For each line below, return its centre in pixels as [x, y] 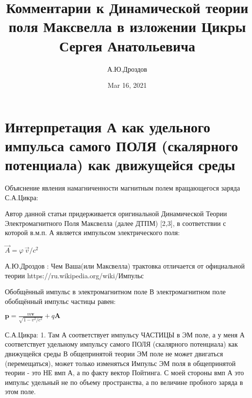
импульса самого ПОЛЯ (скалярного [122, 145]
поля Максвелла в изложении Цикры [127, 26]
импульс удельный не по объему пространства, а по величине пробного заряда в [124, 382]
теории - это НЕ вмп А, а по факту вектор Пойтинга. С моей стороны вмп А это [125, 373]
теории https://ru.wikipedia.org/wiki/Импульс [75, 275]
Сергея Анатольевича [127, 45]
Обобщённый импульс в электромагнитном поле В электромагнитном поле [115, 292]
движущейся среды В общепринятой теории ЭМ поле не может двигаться [114, 353]
